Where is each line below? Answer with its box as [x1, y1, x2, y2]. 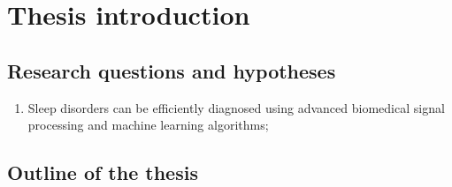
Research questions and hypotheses [7, 56, 336, 84]
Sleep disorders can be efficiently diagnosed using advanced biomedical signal [27, 98, 445, 116]
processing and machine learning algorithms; [27, 116, 269, 134]
